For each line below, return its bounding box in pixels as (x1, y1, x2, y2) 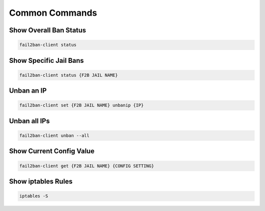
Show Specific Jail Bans (9, 56, 84, 65)
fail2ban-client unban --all (19, 132, 90, 138)
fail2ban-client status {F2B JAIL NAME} (19, 72, 118, 78)
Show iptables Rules (9, 177, 73, 185)
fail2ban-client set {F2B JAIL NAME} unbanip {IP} (19, 103, 144, 108)
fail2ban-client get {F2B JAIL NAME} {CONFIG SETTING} (19, 163, 154, 169)
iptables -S (19, 193, 49, 199)
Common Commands (9, 7, 98, 18)
